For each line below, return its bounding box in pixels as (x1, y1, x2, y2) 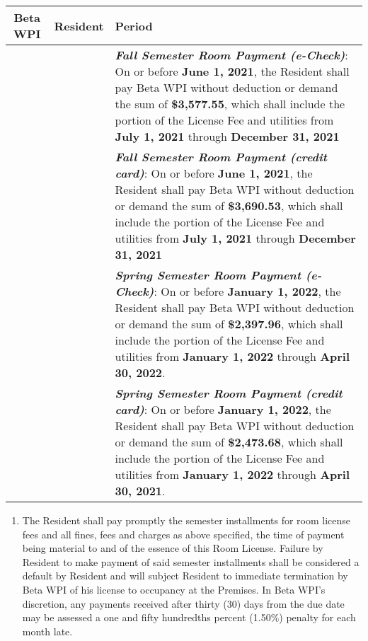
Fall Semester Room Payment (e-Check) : (115, 47, 348, 63)
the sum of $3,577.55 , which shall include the (115, 96, 345, 112)
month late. (22, 623, 73, 638)
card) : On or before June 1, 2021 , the (115, 165, 313, 181)
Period (115, 17, 153, 34)
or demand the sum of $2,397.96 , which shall (115, 316, 343, 332)
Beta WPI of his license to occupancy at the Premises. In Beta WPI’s (22, 582, 326, 596)
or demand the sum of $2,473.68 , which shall (115, 434, 343, 450)
